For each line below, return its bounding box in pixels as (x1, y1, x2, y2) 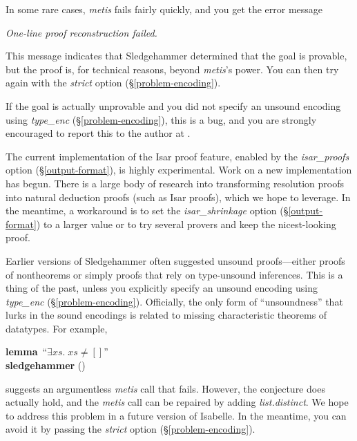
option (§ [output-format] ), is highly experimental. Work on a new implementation (6, 162, 352, 177)
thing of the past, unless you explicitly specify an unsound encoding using (6, 281, 318, 295)
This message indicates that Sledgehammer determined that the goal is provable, (6, 48, 347, 63)
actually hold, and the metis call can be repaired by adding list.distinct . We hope (6, 395, 349, 409)
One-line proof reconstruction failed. (6, 25, 157, 39)
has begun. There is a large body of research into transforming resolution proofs (6, 176, 345, 190)
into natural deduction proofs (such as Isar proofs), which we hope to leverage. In (6, 189, 351, 204)
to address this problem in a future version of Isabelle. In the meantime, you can (6, 408, 347, 422)
